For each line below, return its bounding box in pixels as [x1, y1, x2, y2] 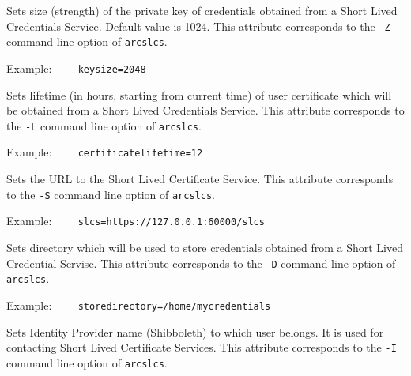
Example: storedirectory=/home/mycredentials [6, 296, 271, 313]
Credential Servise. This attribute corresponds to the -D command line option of [6, 254, 396, 271]
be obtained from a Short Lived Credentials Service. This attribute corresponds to [6, 102, 405, 118]
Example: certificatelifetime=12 [6, 144, 203, 160]
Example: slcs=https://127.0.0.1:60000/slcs [6, 212, 265, 229]
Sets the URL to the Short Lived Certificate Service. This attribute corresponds [6, 171, 394, 187]
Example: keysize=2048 [6, 59, 146, 76]
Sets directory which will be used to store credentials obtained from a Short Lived [6, 239, 404, 255]
